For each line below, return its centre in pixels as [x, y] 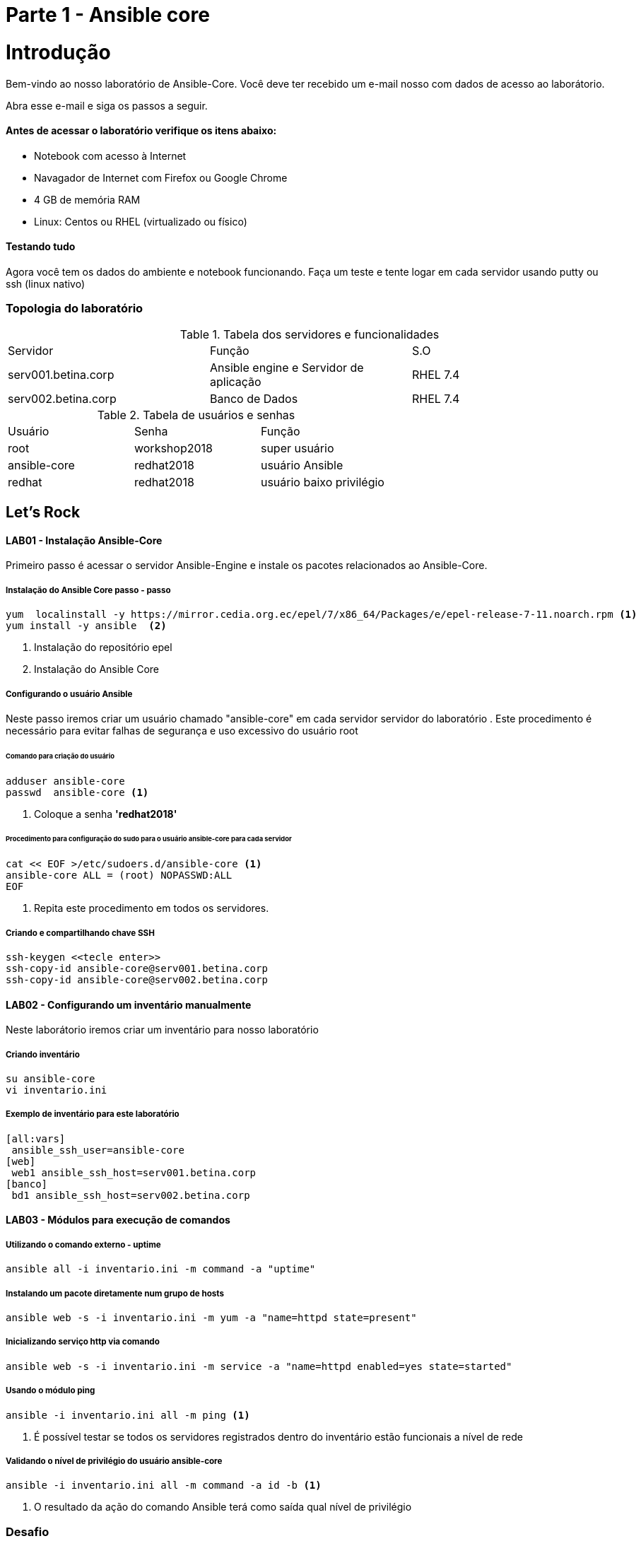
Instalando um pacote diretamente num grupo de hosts [115, 1293]
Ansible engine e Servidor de [287, 367]
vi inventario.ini [57, 1090]
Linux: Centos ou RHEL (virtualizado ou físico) [141, 221]
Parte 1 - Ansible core [108, 15]
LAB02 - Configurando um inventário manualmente [129, 1004]
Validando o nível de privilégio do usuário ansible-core [114, 1461]
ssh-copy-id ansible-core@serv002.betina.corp [137, 980]
